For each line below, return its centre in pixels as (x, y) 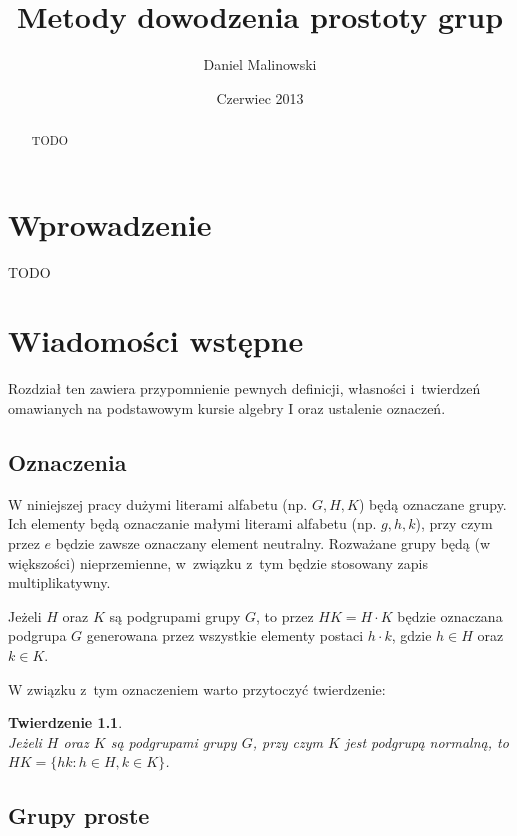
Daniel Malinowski (260, 64)
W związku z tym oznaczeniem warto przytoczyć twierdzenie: (197, 688)
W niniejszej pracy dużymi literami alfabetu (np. (158, 503)
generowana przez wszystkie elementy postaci (225, 635)
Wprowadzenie (110, 223)
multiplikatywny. (59, 582)
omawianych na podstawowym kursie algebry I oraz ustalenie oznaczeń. (227, 408)
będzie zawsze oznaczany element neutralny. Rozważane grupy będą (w (273, 543)
